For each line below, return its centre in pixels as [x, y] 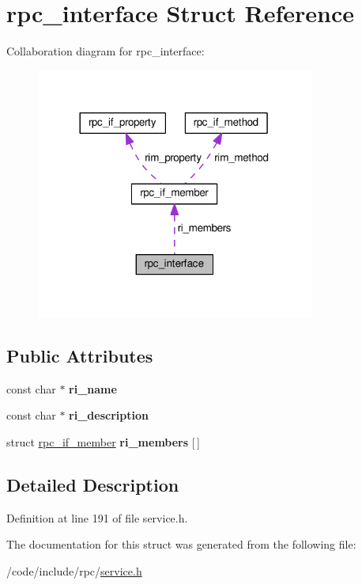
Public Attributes [80, 355]
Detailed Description [93, 484]
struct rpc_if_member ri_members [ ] [103, 441]
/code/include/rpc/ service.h [74, 570]
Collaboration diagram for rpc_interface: [106, 51]
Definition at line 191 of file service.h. [97, 517]
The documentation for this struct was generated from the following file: [181, 544]
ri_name [93, 388]
